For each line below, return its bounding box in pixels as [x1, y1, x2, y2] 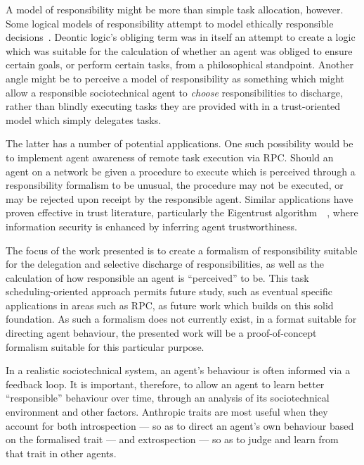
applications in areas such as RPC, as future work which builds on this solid [6, 297, 334, 312]
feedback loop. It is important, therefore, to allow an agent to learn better [6, 376, 325, 391]
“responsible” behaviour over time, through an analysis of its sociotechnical [6, 390, 330, 405]
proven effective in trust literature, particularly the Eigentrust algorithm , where [6, 205, 358, 220]
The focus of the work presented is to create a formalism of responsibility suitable [6, 242, 358, 257]
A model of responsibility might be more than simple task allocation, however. [6, 2, 344, 16]
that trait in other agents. [6, 445, 117, 460]
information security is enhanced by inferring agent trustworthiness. [6, 218, 297, 233]
